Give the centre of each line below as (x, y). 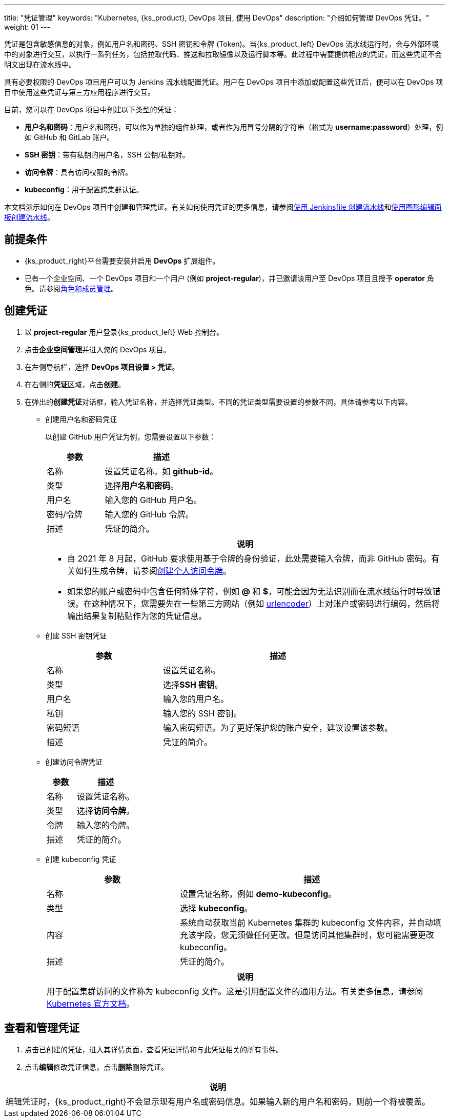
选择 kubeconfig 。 (216, 908)
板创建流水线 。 (29, 217)
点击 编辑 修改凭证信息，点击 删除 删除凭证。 (96, 1067)
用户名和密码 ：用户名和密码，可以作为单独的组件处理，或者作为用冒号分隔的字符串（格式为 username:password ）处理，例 (234, 127)
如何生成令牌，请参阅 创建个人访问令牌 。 (154, 571)
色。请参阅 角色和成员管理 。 (71, 288)
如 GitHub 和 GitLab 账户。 (69, 137)
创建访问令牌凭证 (74, 762)
